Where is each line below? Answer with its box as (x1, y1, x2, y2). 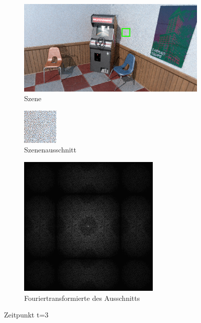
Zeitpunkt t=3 (4, 309, 49, 320)
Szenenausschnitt (24, 144, 76, 155)
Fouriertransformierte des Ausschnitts (24, 292, 140, 303)
